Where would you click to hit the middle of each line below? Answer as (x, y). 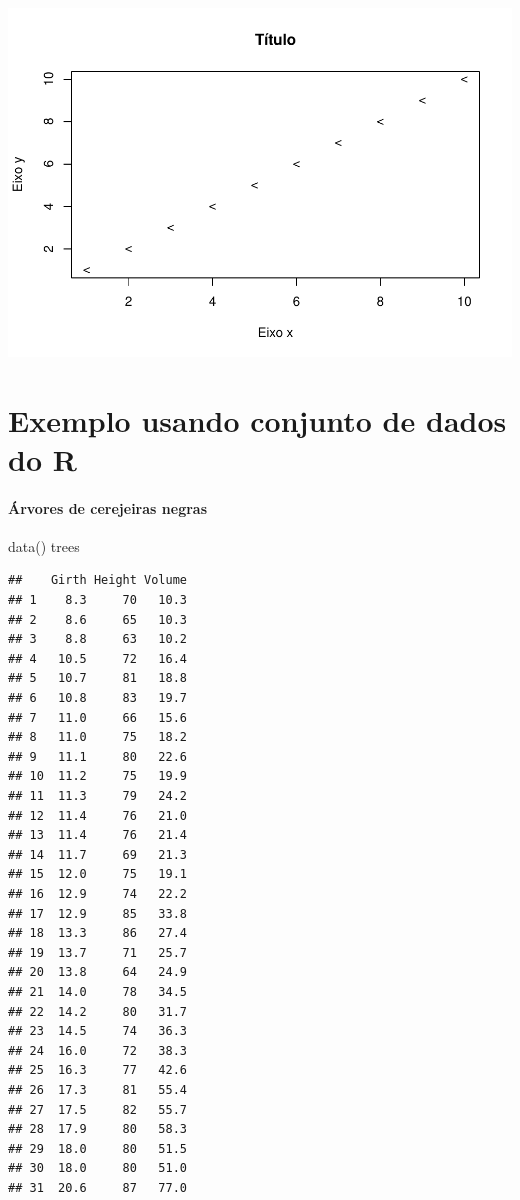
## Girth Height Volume (97, 580)
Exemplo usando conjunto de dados (257, 419)
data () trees (44, 545)
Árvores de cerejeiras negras (107, 507)
